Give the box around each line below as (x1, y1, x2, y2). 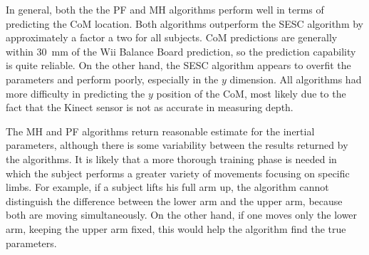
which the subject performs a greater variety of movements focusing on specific (6, 165, 350, 180)
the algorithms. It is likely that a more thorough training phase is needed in (6, 151, 337, 166)
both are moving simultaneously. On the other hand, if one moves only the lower (6, 207, 358, 222)
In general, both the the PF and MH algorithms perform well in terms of (6, 2, 324, 16)
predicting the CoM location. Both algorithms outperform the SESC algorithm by (6, 16, 363, 31)
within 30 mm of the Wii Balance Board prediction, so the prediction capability (6, 43, 356, 58)
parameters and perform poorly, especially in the (6, 71, 219, 86)
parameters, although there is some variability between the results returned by (6, 137, 348, 152)
